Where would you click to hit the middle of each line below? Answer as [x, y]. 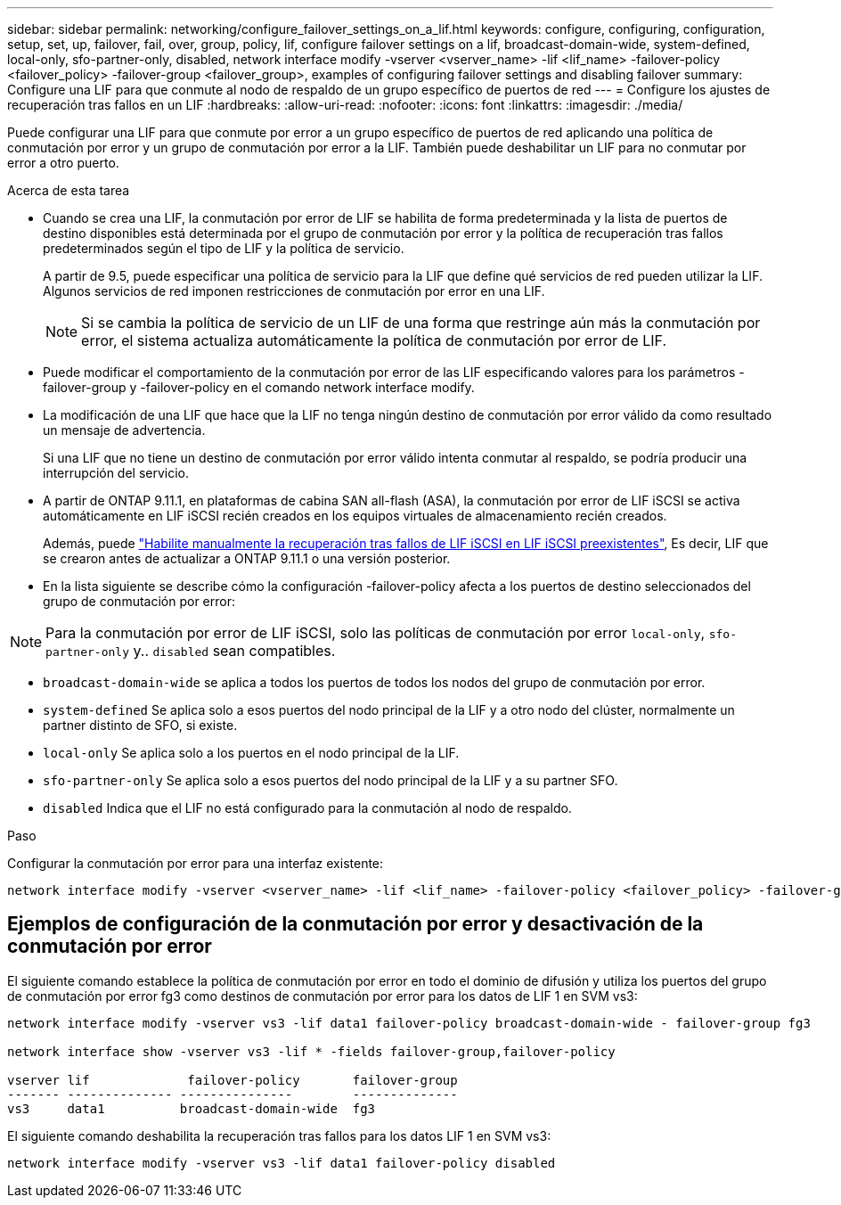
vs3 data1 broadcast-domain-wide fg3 [192, 1108]
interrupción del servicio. [116, 473]
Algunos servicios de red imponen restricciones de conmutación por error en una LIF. [294, 291]
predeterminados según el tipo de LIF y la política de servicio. [224, 248]
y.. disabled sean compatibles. [234, 651]
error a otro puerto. [63, 163]
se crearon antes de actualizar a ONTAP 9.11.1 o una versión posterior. [247, 558]
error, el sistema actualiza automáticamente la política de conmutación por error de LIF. [374, 340]
